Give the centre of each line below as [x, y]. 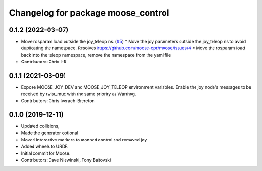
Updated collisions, [40, 126]
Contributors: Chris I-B [44, 62]
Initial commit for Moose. [46, 153]
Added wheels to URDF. [45, 146]
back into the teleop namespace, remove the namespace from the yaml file [96, 55]
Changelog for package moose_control [89, 13]
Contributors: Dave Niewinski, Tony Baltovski [66, 160]
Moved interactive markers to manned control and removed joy [84, 140]
